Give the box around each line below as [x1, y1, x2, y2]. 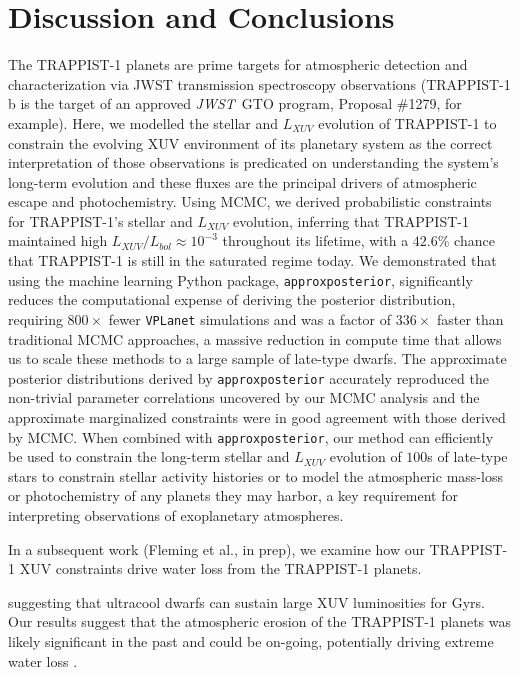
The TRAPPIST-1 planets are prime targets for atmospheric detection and [8, 54, 468, 75]
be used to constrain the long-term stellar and [8, 446, 290, 467]
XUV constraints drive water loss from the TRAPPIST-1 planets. [19, 558, 422, 579]
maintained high [8, 230, 108, 251]
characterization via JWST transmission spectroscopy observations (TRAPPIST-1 [8, 73, 511, 94]
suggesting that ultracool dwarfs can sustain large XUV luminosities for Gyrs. [8, 591, 485, 612]
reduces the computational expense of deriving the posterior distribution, [8, 289, 456, 310]
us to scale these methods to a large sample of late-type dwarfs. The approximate [8, 348, 507, 369]
